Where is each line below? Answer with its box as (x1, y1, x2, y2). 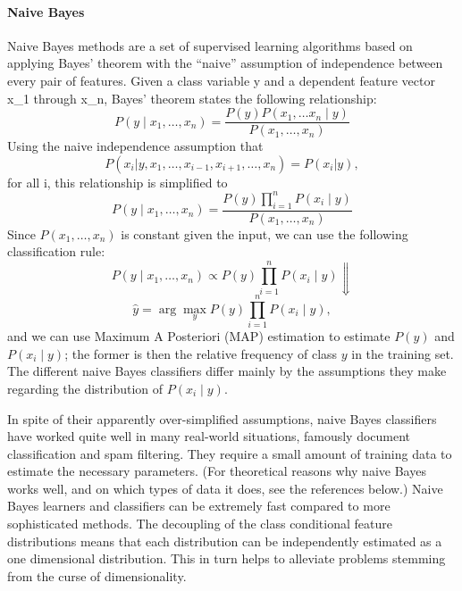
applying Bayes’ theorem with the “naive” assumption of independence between (7, 54, 443, 72)
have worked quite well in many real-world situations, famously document (7, 427, 411, 445)
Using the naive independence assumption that (7, 137, 264, 155)
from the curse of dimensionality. (7, 566, 187, 585)
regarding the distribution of (7, 379, 164, 397)
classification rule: (7, 242, 105, 261)
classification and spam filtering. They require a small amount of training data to (7, 444, 452, 462)
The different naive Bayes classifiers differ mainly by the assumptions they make (7, 362, 447, 380)
